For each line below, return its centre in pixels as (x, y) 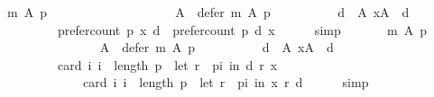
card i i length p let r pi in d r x (167, 64)
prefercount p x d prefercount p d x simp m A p (242, 29)
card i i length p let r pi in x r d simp (226, 82)
